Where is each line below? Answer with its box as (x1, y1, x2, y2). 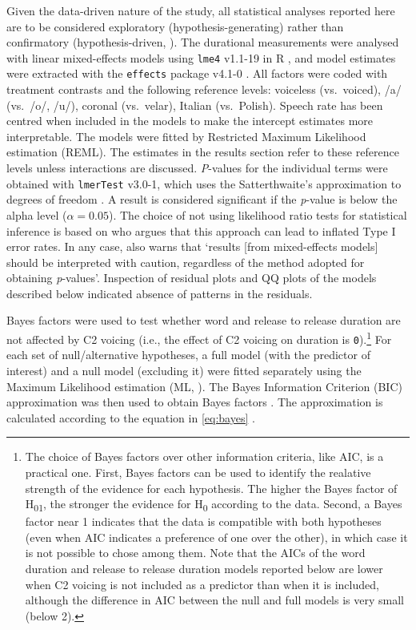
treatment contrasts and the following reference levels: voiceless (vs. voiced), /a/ (6, 81, 402, 98)
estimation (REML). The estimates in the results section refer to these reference (6, 143, 399, 160)
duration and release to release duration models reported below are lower (25, 560, 383, 577)
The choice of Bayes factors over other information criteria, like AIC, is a (25, 448, 384, 465)
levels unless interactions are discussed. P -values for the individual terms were (6, 160, 388, 176)
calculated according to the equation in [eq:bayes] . (6, 409, 255, 426)
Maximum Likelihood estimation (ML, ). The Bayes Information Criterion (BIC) (6, 378, 402, 394)
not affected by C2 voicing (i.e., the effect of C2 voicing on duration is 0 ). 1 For (6, 329, 392, 347)
